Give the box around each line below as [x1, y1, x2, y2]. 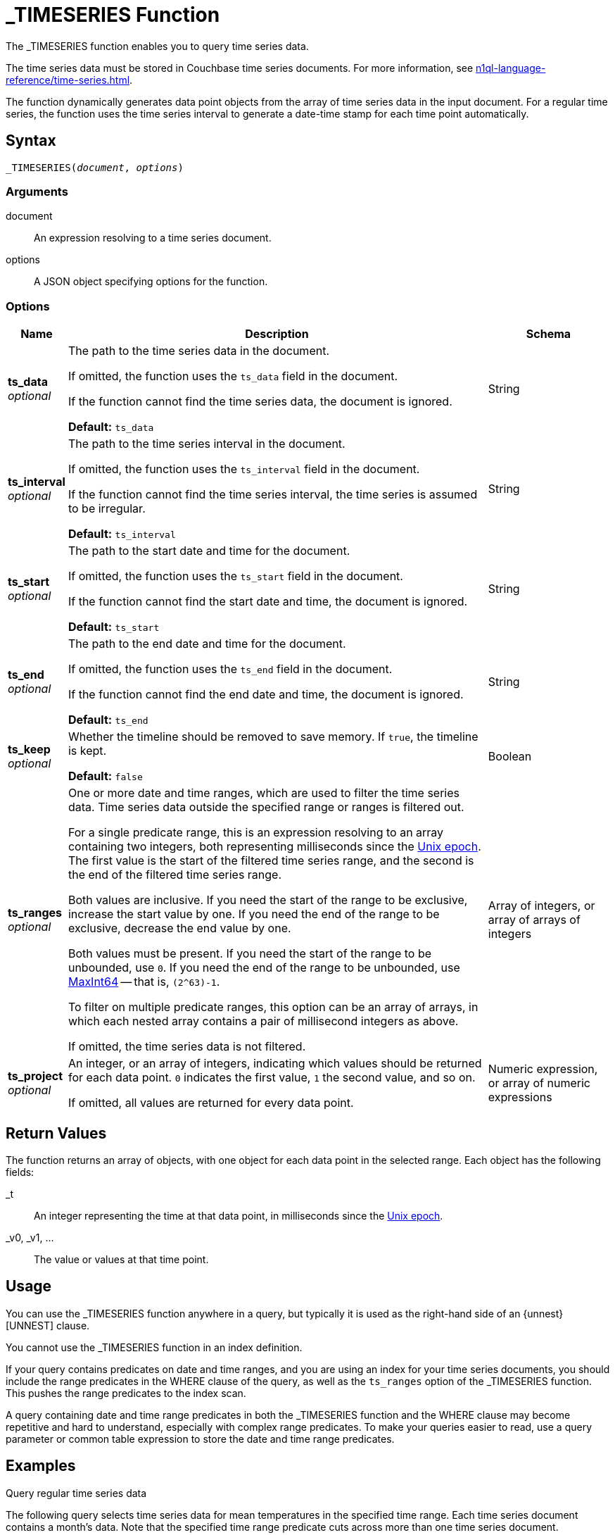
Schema [526, 327, 571, 342]
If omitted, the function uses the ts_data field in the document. [68, 369, 398, 384]
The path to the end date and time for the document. [68, 637, 346, 651]
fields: [6, 1165, 34, 1178]
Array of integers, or [488, 898, 595, 913]
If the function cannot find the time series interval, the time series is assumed [68, 487, 478, 502]
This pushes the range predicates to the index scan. [6, 1386, 246, 1399]
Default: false [68, 769, 143, 784]
